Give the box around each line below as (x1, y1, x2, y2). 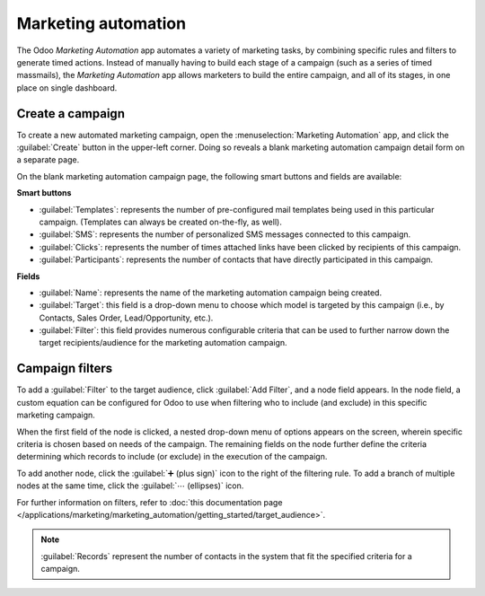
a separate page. (16, 154, 80, 165)
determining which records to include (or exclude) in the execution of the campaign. (16, 451, 328, 462)
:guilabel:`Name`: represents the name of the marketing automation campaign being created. (39, 287, 382, 298)
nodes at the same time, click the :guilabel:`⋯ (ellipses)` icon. (16, 480, 244, 491)
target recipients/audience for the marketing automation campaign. (39, 337, 287, 348)
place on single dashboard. (16, 82, 118, 93)
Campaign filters (16, 361, 113, 376)
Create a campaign (16, 106, 126, 121)
